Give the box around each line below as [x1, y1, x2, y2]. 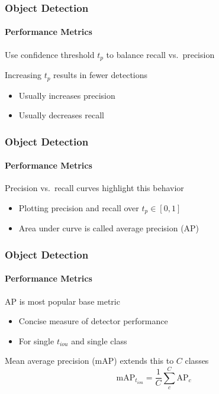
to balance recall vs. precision [106, 48, 215, 60]
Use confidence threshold [5, 48, 95, 60]
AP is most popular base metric [5, 295, 120, 307]
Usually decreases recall [18, 109, 104, 121]
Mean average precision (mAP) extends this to [5, 354, 174, 367]
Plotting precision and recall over [18, 201, 139, 214]
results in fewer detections [53, 69, 148, 81]
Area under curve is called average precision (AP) [18, 222, 199, 234]
